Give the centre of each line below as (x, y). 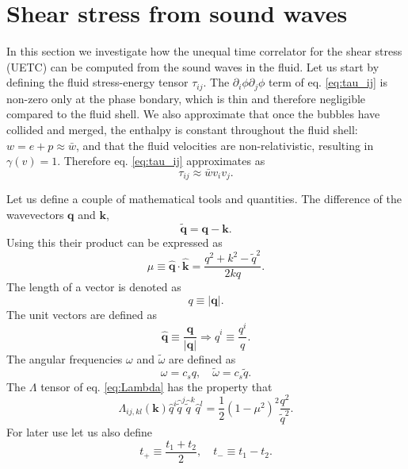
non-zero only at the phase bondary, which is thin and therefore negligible (186, 98)
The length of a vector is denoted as (94, 287)
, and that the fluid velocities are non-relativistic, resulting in (225, 145)
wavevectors (35, 214)
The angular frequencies (65, 358)
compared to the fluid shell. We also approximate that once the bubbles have (193, 114)
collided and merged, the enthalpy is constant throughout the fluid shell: (182, 129)
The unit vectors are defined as (82, 314)
